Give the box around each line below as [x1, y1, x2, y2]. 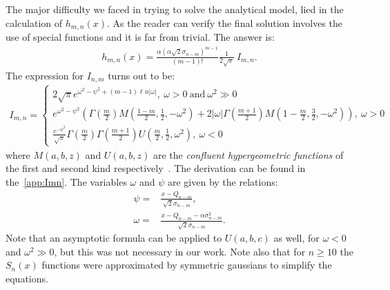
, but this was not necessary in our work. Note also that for [54, 244, 306, 258]
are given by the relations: [168, 175, 278, 189]
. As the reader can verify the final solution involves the [106, 15, 342, 30]
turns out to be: [108, 68, 175, 82]
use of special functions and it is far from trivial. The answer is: [6, 30, 275, 44]
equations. [6, 271, 48, 285]
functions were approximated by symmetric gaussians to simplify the [41, 258, 332, 272]
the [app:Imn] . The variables [6, 175, 127, 189]
